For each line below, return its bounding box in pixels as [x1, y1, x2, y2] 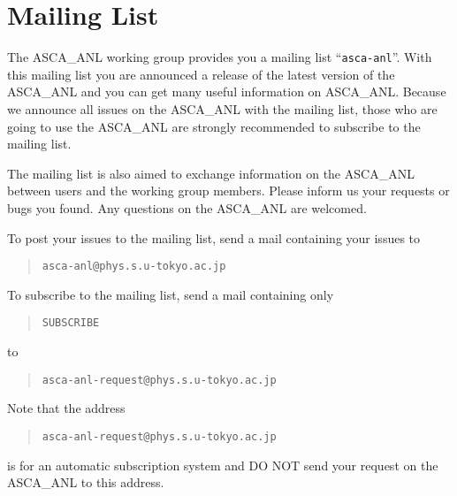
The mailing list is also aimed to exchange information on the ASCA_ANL [7, 164, 415, 182]
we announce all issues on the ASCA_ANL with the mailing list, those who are [7, 99, 438, 118]
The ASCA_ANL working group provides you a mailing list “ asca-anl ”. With [7, 48, 432, 66]
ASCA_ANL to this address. [7, 473, 164, 492]
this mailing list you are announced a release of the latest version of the [7, 65, 395, 83]
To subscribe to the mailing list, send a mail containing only [7, 285, 334, 303]
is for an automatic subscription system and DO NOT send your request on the [7, 455, 438, 474]
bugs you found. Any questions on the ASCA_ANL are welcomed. [7, 198, 367, 217]
